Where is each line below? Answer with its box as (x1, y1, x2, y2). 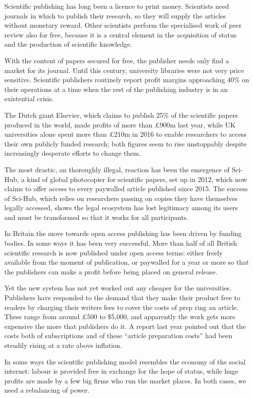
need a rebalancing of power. (4, 385, 90, 395)
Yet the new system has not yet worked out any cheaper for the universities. (4, 283, 232, 293)
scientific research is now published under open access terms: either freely (4, 247, 223, 257)
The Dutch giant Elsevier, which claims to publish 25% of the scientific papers (4, 109, 238, 120)
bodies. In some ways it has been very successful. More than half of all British (4, 238, 237, 248)
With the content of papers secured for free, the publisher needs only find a (4, 55, 229, 65)
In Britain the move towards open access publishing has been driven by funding (4, 228, 242, 238)
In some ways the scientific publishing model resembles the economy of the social (4, 356, 246, 366)
